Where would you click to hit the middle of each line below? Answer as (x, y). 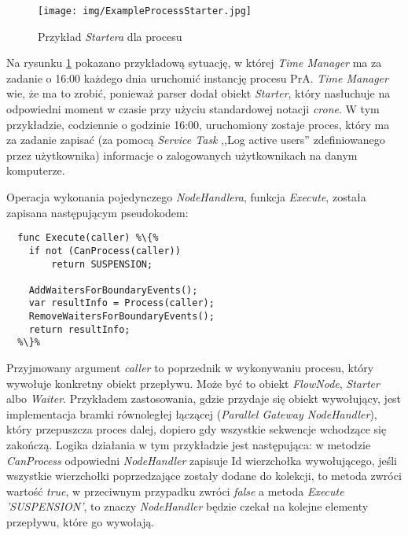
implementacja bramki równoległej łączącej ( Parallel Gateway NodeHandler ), (192, 413)
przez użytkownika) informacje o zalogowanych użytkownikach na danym (182, 155)
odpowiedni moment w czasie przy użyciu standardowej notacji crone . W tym (193, 109)
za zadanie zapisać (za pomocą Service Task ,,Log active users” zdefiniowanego (196, 140)
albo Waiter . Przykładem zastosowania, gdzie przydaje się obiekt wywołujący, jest (204, 398)
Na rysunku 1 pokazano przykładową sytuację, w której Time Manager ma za (194, 63)
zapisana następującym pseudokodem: (97, 212)
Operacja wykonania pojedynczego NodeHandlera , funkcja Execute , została (186, 197)
